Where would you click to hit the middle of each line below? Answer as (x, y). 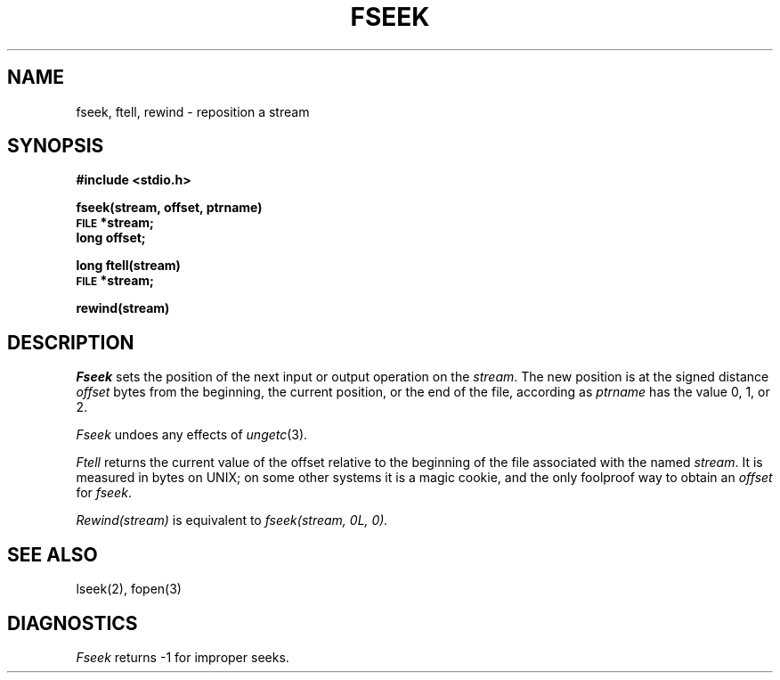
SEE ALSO (53, 554)
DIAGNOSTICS (73, 623)
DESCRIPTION (71, 342)
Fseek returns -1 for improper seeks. (183, 657)
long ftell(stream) (128, 266)
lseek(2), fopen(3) (129, 589)
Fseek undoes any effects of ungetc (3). (192, 435)
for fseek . (104, 493)
